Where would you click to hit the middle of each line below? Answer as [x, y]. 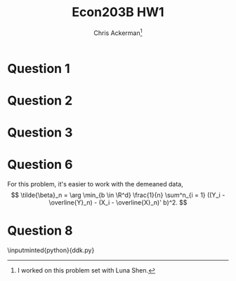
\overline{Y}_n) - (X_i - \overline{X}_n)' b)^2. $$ [118, 202]
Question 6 [40, 165]
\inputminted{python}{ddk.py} [51, 250]
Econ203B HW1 [118, 12]
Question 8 [40, 231]
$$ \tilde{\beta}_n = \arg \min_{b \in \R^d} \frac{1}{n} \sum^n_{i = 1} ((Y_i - [118, 195]
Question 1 [39, 68]
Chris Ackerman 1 [118, 32]
